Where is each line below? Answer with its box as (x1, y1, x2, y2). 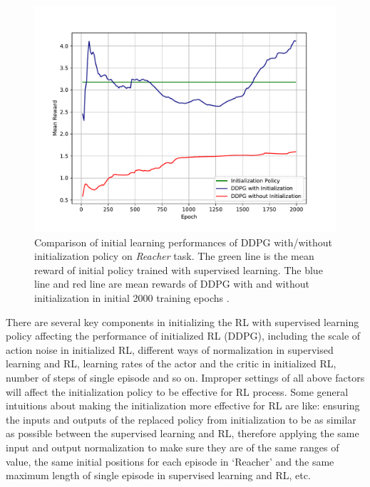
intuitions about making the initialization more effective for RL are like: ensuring (6, 398, 360, 413)
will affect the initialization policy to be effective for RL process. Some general (6, 384, 349, 399)
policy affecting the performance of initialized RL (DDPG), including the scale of (6, 328, 361, 343)
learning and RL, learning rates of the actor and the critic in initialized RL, (6, 356, 336, 371)
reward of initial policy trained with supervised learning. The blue (34, 262, 323, 277)
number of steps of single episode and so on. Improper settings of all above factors (6, 370, 365, 384)
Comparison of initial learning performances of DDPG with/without (34, 234, 332, 249)
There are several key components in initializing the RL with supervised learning (6, 314, 359, 329)
